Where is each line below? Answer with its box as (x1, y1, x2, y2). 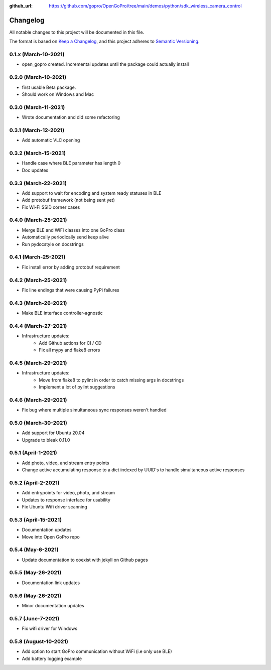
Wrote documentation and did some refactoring (22, 114, 120, 120)
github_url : (9, 3, 33, 9)
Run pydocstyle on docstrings (22, 241, 84, 247)
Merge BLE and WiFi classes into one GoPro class (22, 227, 125, 233)
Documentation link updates (22, 580, 80, 586)
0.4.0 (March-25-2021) (9, 216, 67, 223)
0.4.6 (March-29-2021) (9, 396, 67, 404)
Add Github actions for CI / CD (39, 340, 102, 346)
